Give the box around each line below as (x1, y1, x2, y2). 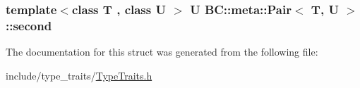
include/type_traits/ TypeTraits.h (6, 68, 152, 82)
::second (6, 16, 52, 34)
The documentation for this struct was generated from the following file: (6, 44, 318, 59)
